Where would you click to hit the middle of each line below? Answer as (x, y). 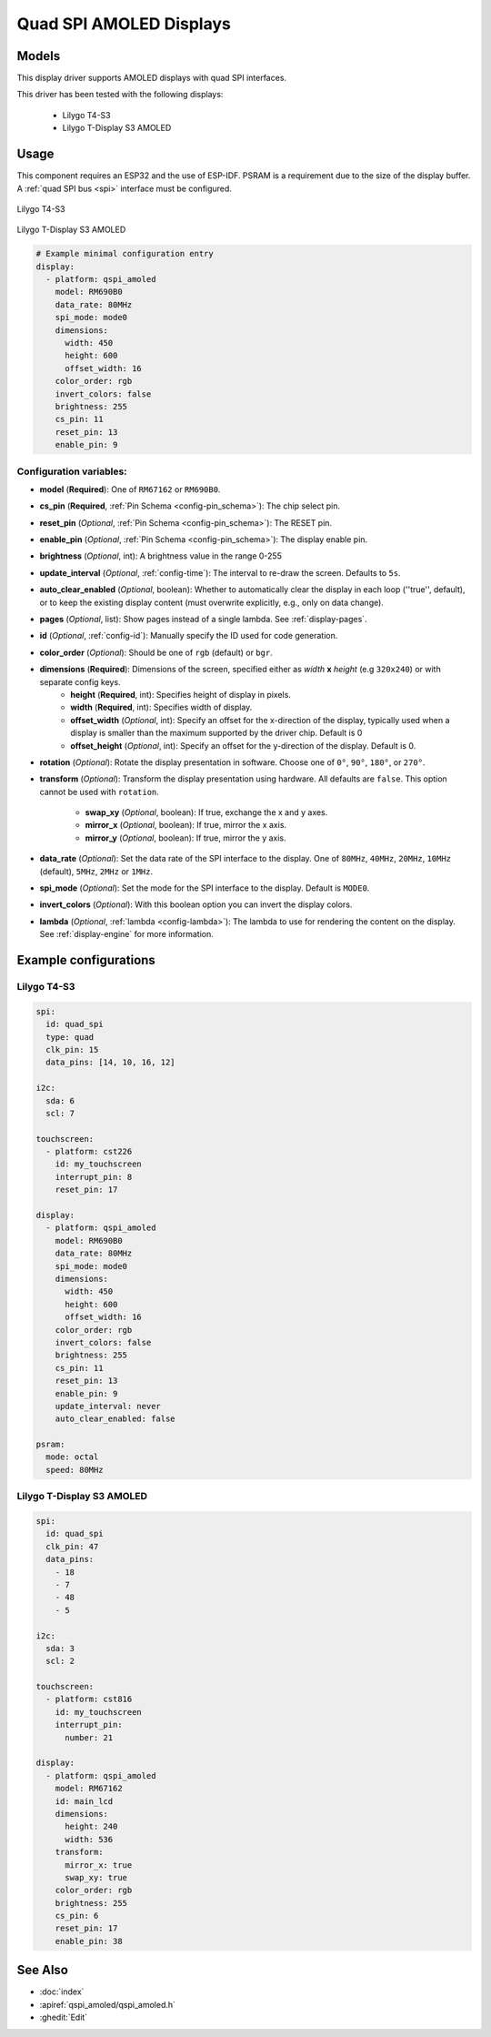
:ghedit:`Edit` (64, 2017)
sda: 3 (60, 1648)
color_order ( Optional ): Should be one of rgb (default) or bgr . (156, 652)
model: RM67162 (89, 1789)
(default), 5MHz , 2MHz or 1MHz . (96, 871)
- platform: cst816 (89, 1699)
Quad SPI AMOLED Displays (124, 24)
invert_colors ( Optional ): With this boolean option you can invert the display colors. (196, 904)
